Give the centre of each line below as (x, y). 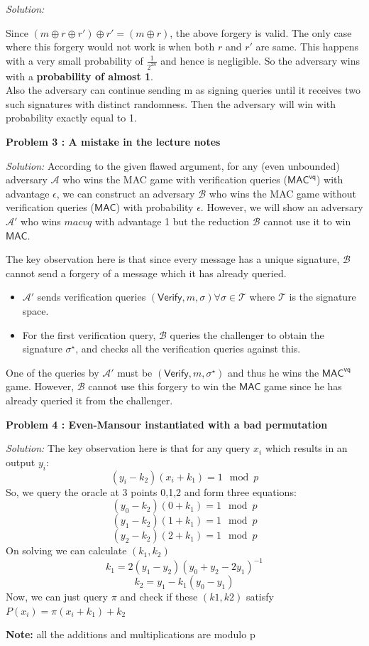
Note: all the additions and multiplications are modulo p (131, 634)
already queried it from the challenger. (89, 400)
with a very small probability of (75, 60)
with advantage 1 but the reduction (172, 221)
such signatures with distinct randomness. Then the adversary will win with (171, 103)
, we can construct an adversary (126, 193)
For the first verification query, (89, 334)
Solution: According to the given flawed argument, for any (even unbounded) (173, 165)
